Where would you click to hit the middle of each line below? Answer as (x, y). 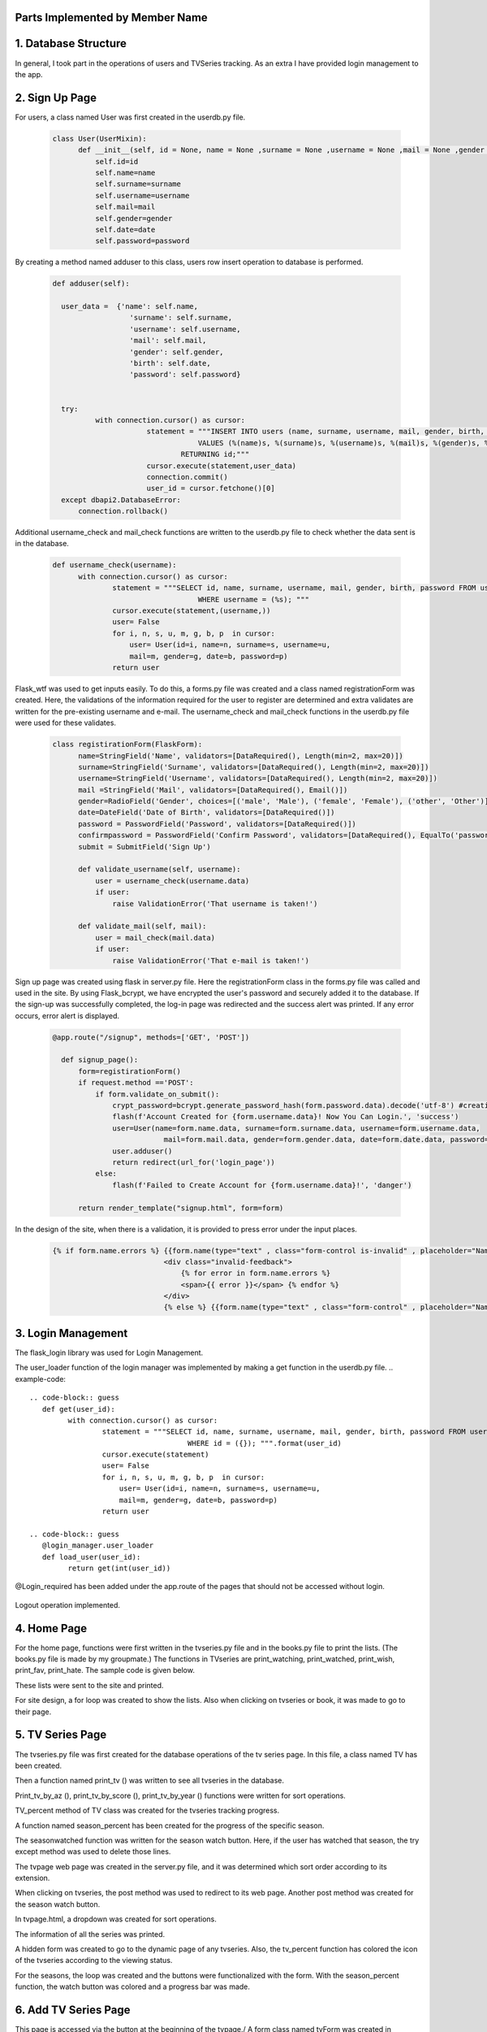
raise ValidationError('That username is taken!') (215, 903)
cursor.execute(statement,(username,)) (192, 611)
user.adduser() (142, 1151)
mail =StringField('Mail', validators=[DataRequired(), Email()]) (213, 790)
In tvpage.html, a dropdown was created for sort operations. (116, 1919)
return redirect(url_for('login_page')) (194, 1162)
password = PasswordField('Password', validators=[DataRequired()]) (218, 824)
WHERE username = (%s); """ (254, 599)
